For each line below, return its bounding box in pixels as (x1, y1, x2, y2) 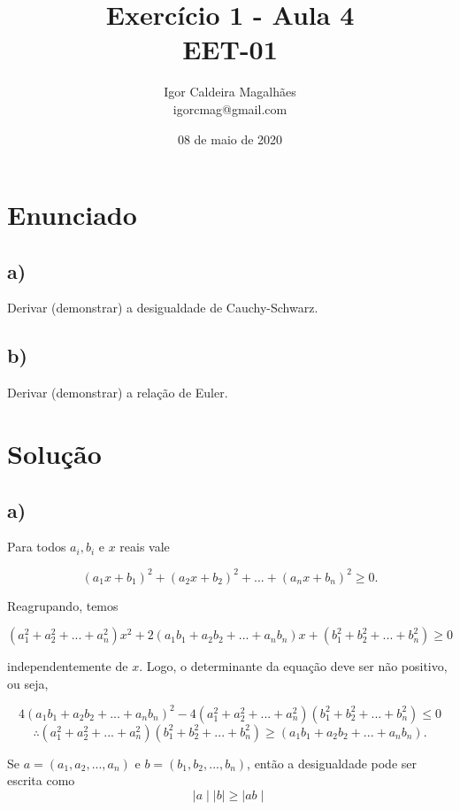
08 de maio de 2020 (177, 129, 283, 148)
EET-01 (182, 31, 278, 67)
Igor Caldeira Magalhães (164, 82, 296, 101)
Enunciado (7, 197, 137, 233)
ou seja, (7, 674, 49, 692)
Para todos (7, 537, 66, 556)
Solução (7, 436, 102, 472)
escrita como (7, 771, 75, 790)
